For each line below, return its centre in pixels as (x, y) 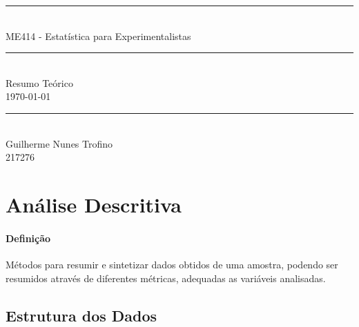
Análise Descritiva (94, 204)
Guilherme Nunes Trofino (59, 143)
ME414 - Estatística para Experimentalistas (98, 36)
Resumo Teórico (39, 82)
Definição (28, 238)
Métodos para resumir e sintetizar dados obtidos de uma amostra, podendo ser (172, 264)
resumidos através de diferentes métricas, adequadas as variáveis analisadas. (166, 278)
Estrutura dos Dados (81, 315)
